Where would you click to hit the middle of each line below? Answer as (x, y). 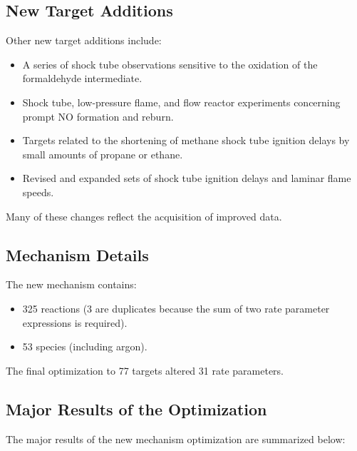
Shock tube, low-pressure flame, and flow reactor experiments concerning (181, 102)
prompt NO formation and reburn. (98, 116)
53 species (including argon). (85, 346)
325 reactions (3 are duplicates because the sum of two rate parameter (176, 308)
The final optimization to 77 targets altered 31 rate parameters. (145, 370)
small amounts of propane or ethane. (103, 154)
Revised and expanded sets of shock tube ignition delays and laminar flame (187, 178)
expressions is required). (75, 322)
